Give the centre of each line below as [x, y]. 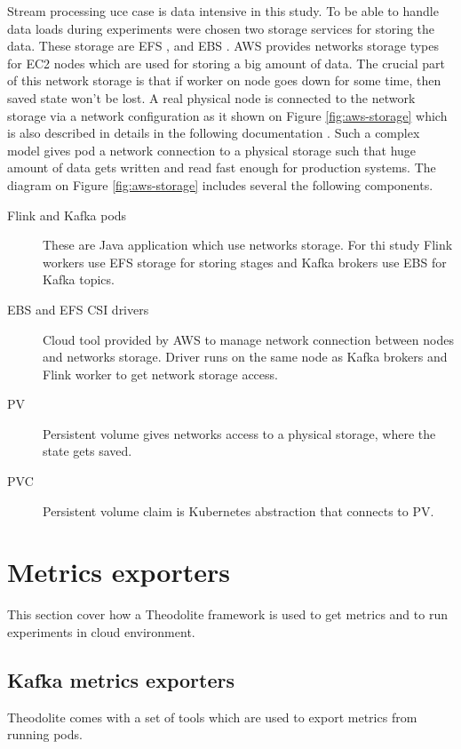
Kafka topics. [79, 279]
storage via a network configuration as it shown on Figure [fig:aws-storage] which [227, 115]
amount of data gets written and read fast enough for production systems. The [222, 167]
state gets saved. [87, 451]
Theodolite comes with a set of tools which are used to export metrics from [212, 717]
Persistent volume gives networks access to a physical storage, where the [239, 433]
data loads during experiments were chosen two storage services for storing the [221, 28]
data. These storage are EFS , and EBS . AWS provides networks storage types [223, 46]
